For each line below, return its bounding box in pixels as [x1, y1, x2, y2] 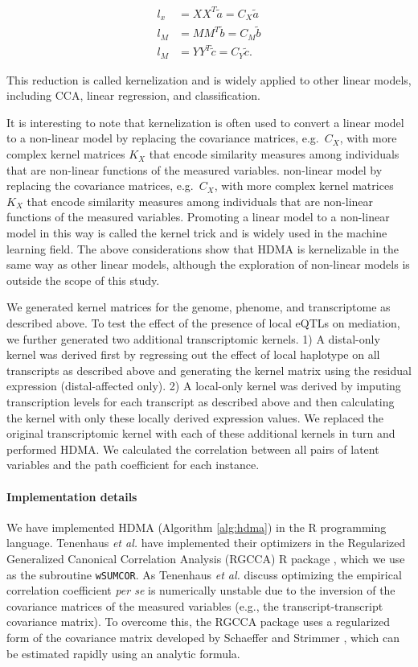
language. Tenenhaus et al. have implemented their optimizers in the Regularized [6, 534, 406, 551]
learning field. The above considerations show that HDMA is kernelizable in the [6, 240, 399, 257]
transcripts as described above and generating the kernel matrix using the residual [6, 361, 412, 378]
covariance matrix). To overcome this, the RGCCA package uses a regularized [6, 613, 391, 630]
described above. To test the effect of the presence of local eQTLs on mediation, [6, 314, 400, 331]
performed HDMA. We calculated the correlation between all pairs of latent [6, 440, 379, 457]
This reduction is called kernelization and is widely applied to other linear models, [6, 71, 412, 88]
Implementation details [6, 488, 137, 504]
